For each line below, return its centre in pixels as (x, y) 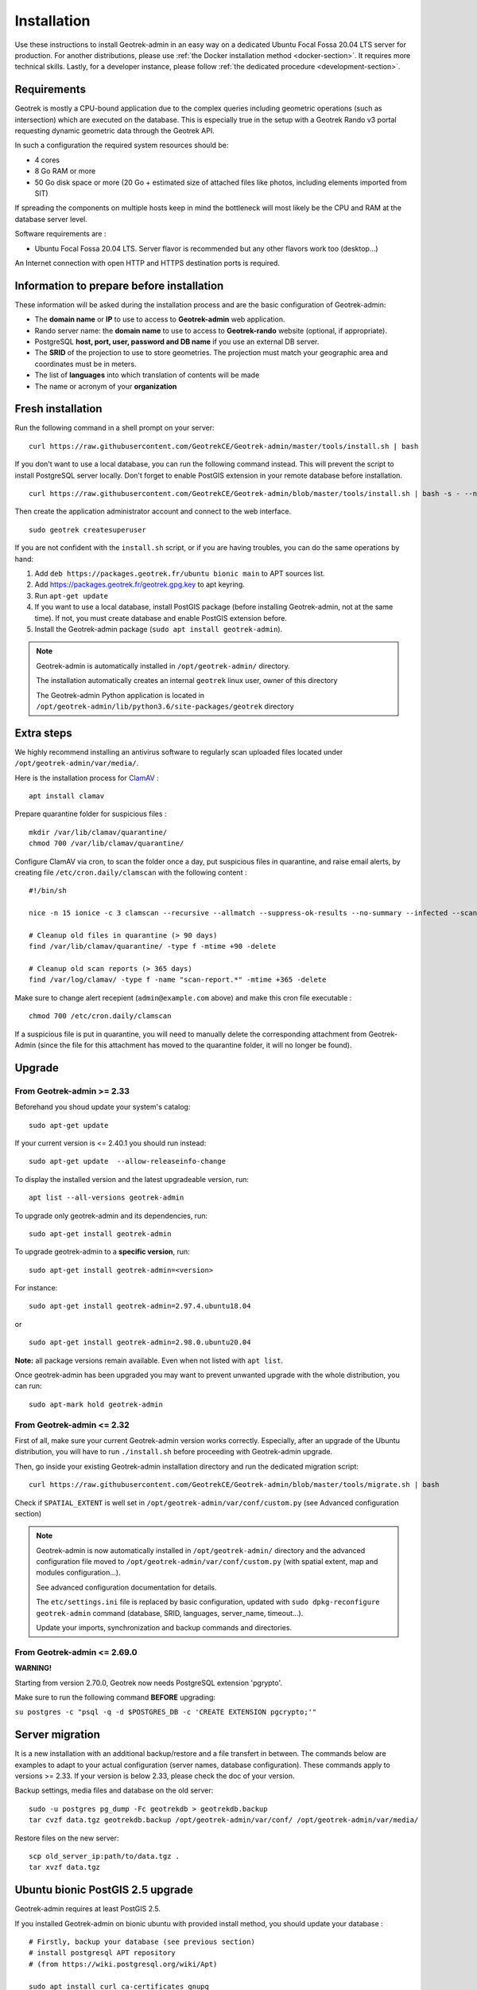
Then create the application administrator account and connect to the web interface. (153, 511)
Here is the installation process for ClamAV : (87, 778)
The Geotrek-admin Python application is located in (120, 695)
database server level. (51, 219)
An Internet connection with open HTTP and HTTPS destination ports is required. (147, 263)
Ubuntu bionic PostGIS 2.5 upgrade (104, 1890)
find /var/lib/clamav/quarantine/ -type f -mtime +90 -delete (153, 946)
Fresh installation (58, 409)
